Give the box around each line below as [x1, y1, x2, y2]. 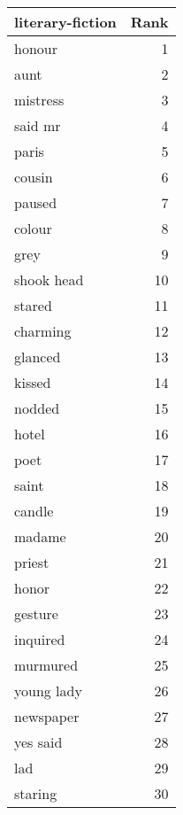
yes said [14, 732, 63, 752]
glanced [14, 346, 61, 367]
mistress [14, 89, 65, 110]
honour [14, 38, 57, 58]
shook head [14, 269, 84, 290]
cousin [14, 167, 53, 187]
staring [14, 783, 57, 803]
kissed [14, 372, 51, 392]
